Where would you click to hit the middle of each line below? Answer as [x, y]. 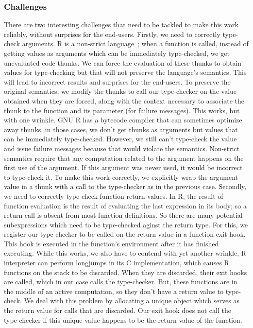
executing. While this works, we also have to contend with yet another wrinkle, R [125, 253]
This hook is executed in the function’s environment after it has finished [111, 243]
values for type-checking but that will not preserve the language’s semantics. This [125, 72]
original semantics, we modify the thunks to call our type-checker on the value [120, 91]
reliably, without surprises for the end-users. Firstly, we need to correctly [112, 34]
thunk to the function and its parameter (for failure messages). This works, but [122, 110]
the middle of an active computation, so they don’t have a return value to [114, 291]
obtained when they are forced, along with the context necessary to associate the [124, 100]
